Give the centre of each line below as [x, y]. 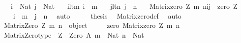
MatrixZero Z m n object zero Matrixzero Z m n [92, 25]
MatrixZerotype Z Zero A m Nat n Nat [74, 34]
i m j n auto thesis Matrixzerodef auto [97, 15]
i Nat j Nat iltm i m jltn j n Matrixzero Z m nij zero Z [124, 6]
